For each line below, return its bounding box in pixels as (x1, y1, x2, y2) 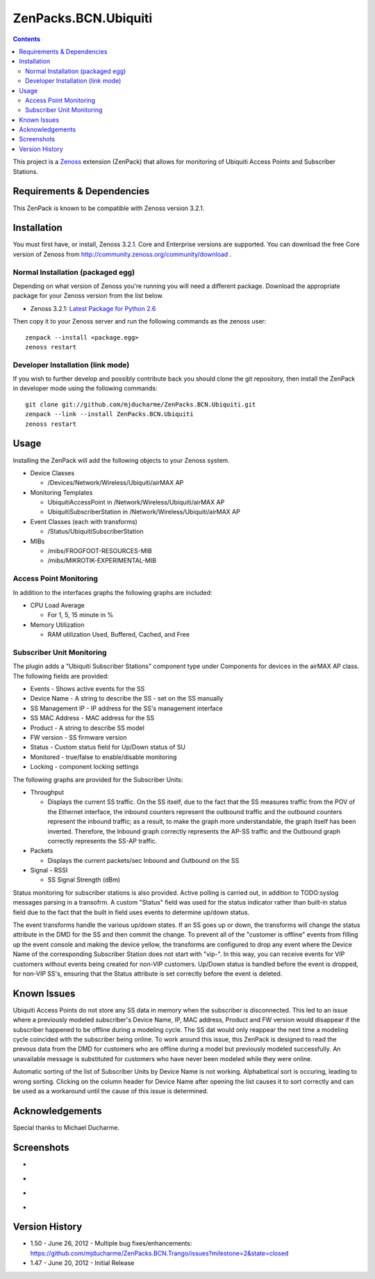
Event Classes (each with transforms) (30, 517, 138, 525)
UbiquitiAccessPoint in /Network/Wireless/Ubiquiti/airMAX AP (47, 498, 225, 507)
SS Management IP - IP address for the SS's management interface (30, 704, 223, 713)
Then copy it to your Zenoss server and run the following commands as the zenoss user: (12, 317, 267, 326)
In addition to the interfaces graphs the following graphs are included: (12, 588, 212, 596)
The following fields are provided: (12, 672, 109, 680)
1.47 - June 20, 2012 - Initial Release (30, 1259, 135, 1267)
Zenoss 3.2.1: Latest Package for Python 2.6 (30, 304, 156, 312)
